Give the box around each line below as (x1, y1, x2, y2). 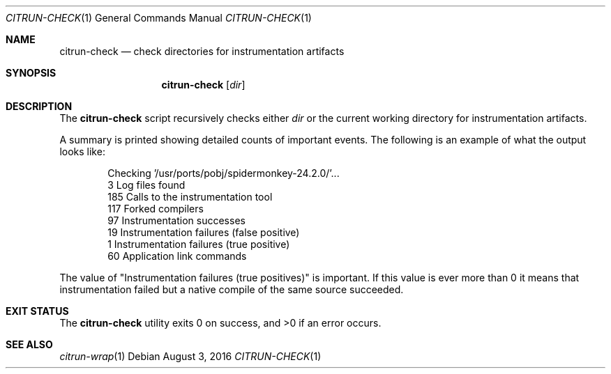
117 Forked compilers (107, 203, 204, 215)
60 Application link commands (107, 250, 247, 262)
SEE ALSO (6, 338, 53, 350)
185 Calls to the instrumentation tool (107, 191, 273, 203)
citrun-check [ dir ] (161, 79, 246, 91)
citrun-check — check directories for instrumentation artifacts (59, 45, 345, 57)
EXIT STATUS (6, 305, 69, 317)
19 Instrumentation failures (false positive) (107, 226, 300, 238)
